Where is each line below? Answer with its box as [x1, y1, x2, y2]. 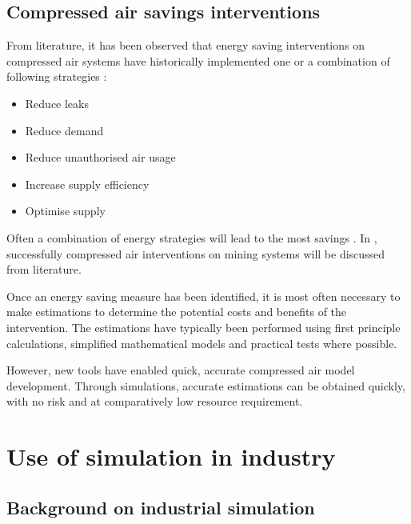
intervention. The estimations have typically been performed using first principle [6, 318, 401, 335]
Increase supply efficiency [25, 175, 150, 192]
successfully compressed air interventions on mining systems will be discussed [6, 245, 385, 262]
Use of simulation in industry [6, 440, 336, 473]
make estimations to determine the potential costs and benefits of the [6, 303, 347, 320]
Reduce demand [25, 122, 104, 138]
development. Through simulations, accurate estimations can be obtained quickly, [6, 377, 405, 394]
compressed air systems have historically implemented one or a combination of [6, 52, 390, 69]
